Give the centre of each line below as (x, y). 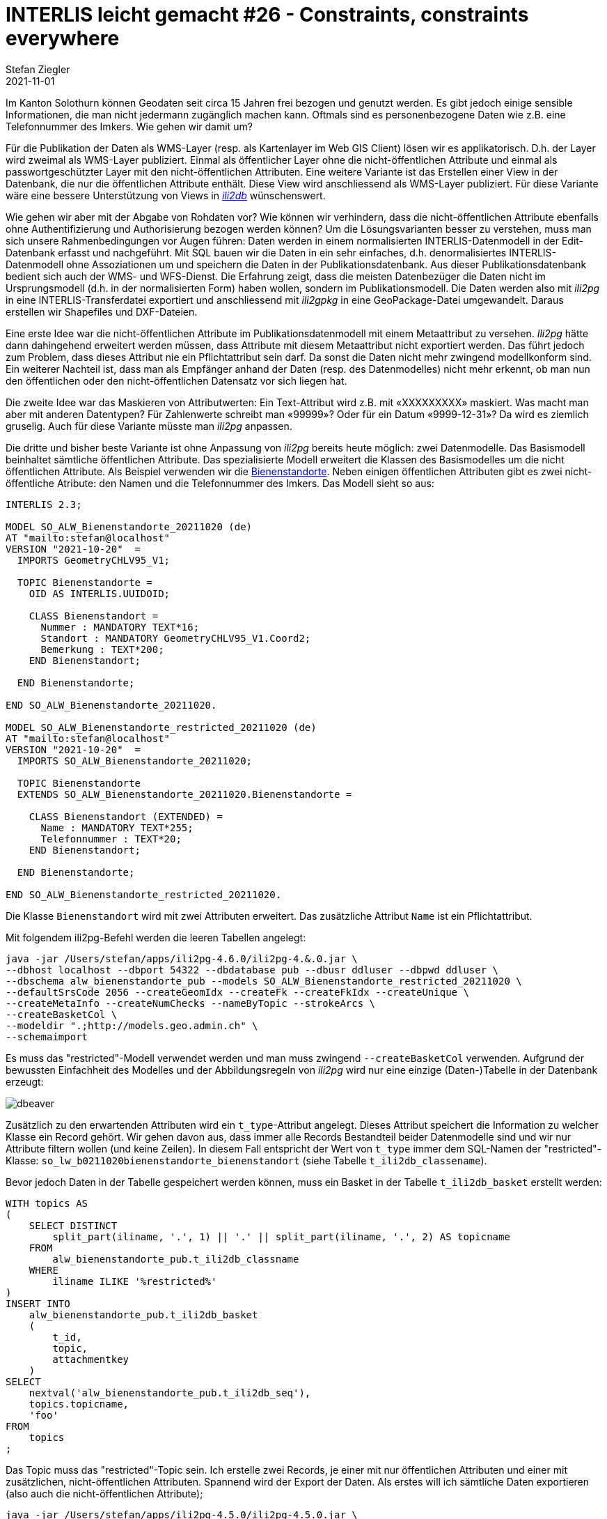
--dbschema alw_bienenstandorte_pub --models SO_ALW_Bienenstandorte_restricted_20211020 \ (264, 981)
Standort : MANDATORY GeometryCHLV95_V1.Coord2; (176, 638)
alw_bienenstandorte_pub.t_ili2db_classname (176, 1259)
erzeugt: (25, 1081)
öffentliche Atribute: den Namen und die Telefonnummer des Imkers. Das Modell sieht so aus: (220, 483)
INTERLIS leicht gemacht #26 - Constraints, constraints (267, 15)
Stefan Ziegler (38, 69)
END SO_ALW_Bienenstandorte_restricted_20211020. (144, 894)
